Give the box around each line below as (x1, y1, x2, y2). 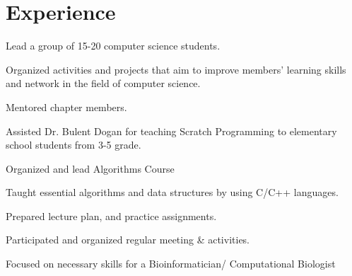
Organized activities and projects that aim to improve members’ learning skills (6, 62, 346, 76)
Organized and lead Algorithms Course (6, 161, 175, 176)
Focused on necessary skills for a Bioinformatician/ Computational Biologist (6, 256, 336, 271)
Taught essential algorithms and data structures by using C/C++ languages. (6, 185, 339, 200)
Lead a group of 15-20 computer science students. (6, 38, 221, 53)
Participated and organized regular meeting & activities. (6, 232, 250, 247)
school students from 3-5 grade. (6, 137, 141, 152)
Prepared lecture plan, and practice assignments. (6, 208, 217, 223)
